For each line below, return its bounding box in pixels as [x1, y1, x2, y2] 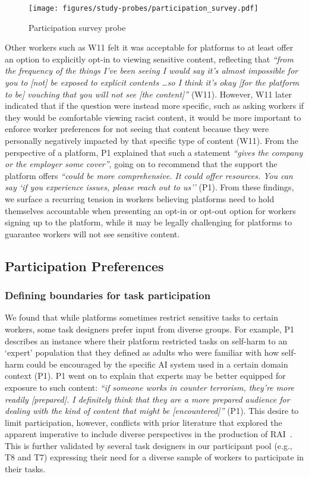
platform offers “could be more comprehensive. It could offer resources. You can [5, 169, 293, 181]
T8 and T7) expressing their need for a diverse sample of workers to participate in [5, 451, 304, 463]
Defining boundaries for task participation [5, 288, 211, 303]
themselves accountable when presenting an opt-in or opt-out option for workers [5, 204, 296, 216]
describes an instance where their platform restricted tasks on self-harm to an [5, 334, 288, 347]
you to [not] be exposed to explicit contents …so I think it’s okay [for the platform [5, 76, 299, 89]
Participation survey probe [29, 21, 126, 33]
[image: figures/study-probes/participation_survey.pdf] [29, 4, 258, 12]
